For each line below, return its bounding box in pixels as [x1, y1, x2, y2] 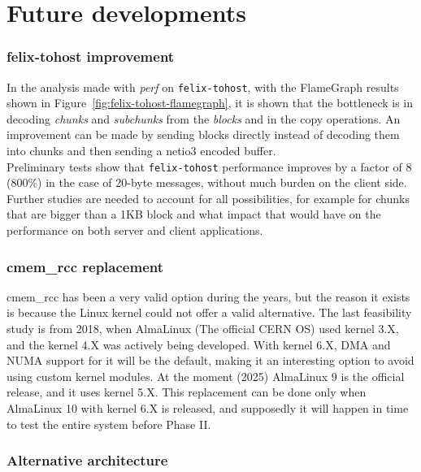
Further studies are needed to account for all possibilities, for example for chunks [7, 189, 410, 206]
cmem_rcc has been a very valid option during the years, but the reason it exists [7, 288, 410, 305]
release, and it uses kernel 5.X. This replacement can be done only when [7, 383, 367, 401]
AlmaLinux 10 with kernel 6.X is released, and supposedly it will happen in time [7, 400, 409, 417]
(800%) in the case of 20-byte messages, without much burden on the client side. [7, 174, 407, 191]
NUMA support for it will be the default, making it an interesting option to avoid [7, 352, 414, 369]
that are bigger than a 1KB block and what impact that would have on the [7, 206, 381, 223]
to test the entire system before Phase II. [7, 415, 211, 432]
